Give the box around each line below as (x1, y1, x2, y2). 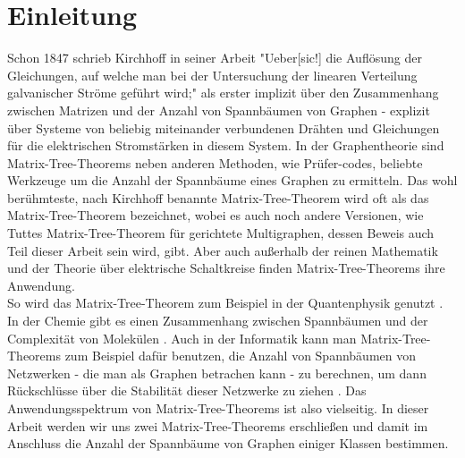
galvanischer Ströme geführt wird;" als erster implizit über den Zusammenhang (7, 83, 439, 102)
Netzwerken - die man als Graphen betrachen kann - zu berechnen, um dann (7, 363, 427, 382)
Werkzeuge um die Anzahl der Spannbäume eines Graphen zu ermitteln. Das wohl (7, 171, 458, 190)
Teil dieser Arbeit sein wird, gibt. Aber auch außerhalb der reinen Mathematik (7, 241, 438, 259)
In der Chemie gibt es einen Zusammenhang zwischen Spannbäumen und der (7, 311, 428, 330)
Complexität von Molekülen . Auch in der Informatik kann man (7, 328, 357, 347)
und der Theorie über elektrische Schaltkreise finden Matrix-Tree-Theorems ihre (7, 259, 445, 277)
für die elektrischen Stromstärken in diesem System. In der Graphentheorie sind (7, 136, 444, 155)
